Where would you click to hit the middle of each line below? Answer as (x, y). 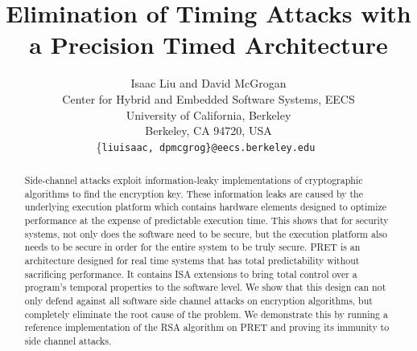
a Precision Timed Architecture (208, 45)
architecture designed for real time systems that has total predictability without (192, 261)
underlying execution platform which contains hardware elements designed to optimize (206, 207)
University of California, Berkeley (208, 114)
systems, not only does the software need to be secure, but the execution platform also (206, 233)
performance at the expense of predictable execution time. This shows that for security (206, 220)
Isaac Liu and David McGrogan (208, 83)
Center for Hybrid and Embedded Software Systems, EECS (208, 98)
